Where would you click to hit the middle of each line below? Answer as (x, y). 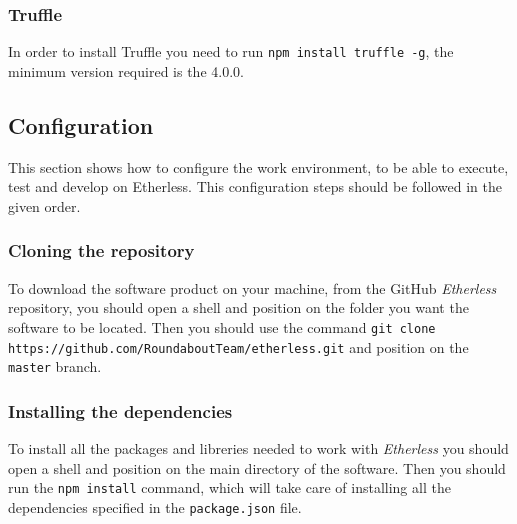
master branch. (55, 366)
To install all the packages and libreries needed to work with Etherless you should (258, 448)
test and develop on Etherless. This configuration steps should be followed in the (255, 186)
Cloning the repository (101, 250)
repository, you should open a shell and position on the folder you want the (238, 307)
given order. (44, 205)
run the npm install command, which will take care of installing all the (229, 487)
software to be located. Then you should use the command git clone (222, 326)
